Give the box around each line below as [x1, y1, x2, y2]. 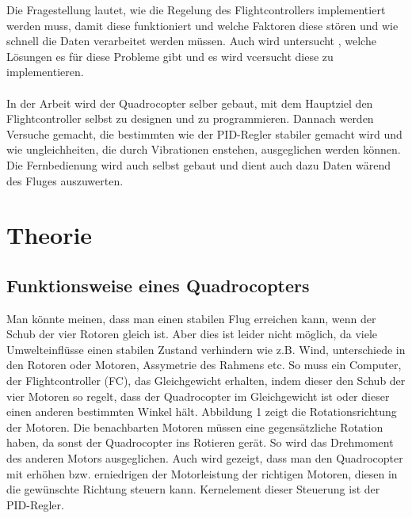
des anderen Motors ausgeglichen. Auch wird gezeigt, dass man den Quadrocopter [6, 450, 403, 467]
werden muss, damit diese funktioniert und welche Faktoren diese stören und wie [6, 17, 399, 33]
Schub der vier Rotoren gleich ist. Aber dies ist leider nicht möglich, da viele [6, 326, 378, 342]
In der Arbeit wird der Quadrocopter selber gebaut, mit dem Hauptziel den [6, 94, 373, 111]
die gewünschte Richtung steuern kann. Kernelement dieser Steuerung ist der [6, 481, 380, 497]
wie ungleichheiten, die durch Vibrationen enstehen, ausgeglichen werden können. [6, 141, 401, 158]
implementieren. [6, 63, 84, 80]
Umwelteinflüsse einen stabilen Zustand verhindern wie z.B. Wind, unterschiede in [6, 341, 406, 357]
